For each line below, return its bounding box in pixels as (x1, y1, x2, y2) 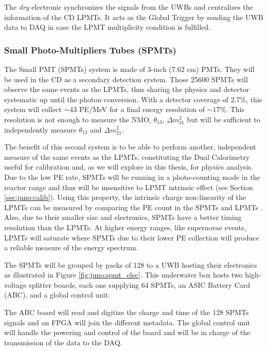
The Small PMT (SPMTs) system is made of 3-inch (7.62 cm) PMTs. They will (4, 64, 255, 74)
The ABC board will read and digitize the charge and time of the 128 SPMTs (4, 307, 249, 318)
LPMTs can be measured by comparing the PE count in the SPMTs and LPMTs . (4, 201, 263, 212)
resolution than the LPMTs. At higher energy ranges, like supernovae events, (4, 221, 246, 232)
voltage (4, 279, 27, 290)
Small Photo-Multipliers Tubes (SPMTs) (4, 43, 176, 56)
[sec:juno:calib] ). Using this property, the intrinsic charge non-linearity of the (4, 192, 246, 202)
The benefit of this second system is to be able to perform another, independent (4, 141, 256, 152)
